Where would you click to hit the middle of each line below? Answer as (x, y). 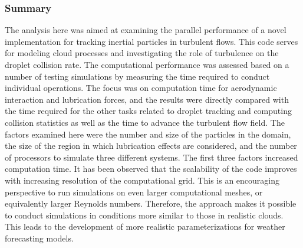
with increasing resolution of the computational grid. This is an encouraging (142, 180)
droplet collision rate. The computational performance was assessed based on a (147, 64)
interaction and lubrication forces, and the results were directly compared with (147, 99)
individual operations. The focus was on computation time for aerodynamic (141, 88)
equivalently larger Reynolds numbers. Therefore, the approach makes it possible (151, 203)
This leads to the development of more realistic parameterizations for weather (145, 226)
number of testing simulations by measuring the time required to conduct (137, 76)
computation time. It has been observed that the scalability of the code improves (151, 169)
